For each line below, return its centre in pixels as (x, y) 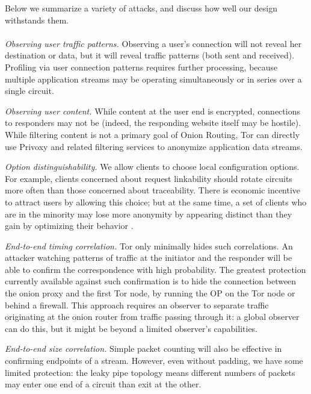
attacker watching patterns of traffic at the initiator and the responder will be (149, 258)
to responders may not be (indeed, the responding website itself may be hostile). (153, 123)
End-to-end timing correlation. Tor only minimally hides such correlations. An (149, 245)
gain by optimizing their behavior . (69, 226)
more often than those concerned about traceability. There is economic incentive (153, 190)
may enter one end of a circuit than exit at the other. (103, 384)
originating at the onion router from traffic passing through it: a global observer (152, 317)
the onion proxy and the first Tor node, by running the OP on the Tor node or (150, 293)
